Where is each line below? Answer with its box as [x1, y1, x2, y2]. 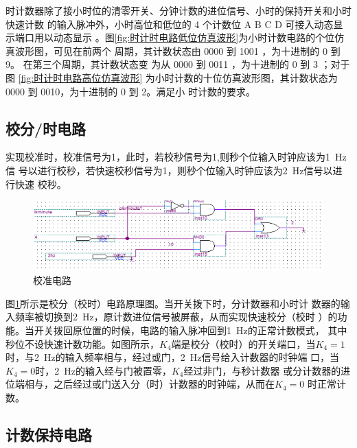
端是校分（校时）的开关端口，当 [171, 336, 316, 351]
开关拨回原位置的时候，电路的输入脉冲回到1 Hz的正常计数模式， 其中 [34, 322, 347, 337]
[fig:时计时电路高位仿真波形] [18, 70, 143, 84]
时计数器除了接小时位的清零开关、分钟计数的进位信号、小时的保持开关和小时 [5, 3, 352, 17]
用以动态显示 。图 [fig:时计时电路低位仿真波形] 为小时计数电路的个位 [34, 30, 335, 45]
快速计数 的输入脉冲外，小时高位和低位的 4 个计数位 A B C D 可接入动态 [5, 16, 334, 31]
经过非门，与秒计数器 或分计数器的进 [183, 363, 351, 377]
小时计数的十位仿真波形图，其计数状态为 [154, 70, 338, 84]
